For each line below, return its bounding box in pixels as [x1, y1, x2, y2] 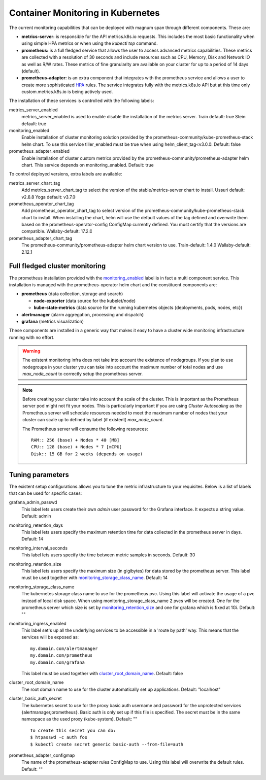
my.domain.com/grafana [30, 659, 85, 665]
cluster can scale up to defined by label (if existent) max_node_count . [22, 417, 164, 423]
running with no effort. [9, 334, 55, 340]
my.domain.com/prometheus [30, 653, 93, 658]
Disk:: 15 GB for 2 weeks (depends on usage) [31, 451, 143, 457]
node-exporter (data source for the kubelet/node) [33, 298, 136, 304]
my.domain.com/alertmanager [30, 645, 98, 651]
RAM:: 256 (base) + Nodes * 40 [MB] [31, 437, 120, 443]
